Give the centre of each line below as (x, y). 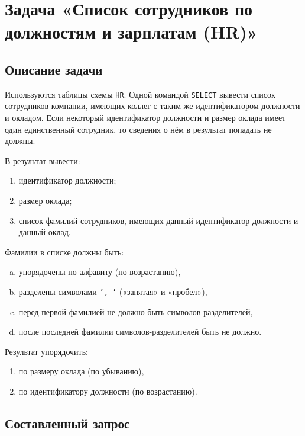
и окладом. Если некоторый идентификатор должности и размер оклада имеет (145, 118)
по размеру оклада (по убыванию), (81, 371)
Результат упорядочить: (46, 351)
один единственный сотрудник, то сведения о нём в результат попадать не (138, 129)
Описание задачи (54, 69)
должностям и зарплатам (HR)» (131, 32)
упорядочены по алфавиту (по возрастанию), (100, 272)
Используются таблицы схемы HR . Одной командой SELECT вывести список (140, 94)
